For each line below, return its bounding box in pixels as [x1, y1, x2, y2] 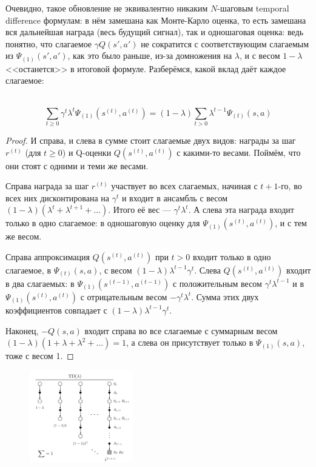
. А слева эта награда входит [188, 203, 294, 216]
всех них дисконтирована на [5, 191, 109, 204]
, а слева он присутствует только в [126, 336, 254, 349]
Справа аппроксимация [5, 250, 90, 263]
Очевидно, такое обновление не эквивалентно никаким [5, 2, 208, 14]
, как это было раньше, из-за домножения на [67, 49, 232, 62]
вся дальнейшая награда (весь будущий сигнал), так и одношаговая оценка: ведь [5, 25, 304, 38]
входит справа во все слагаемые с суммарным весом [84, 324, 278, 337]
